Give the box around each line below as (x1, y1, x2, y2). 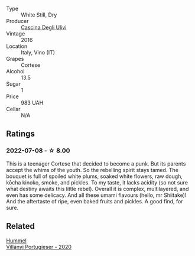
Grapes (6, 56, 24, 62)
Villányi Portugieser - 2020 (6, 243, 72, 250)
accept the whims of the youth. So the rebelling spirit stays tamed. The (6, 166, 179, 173)
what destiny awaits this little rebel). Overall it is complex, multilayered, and (6, 185, 189, 192)
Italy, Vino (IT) (21, 49, 55, 56)
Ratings (6, 129, 35, 139)
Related (6, 221, 35, 231)
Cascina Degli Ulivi (21, 24, 67, 31)
